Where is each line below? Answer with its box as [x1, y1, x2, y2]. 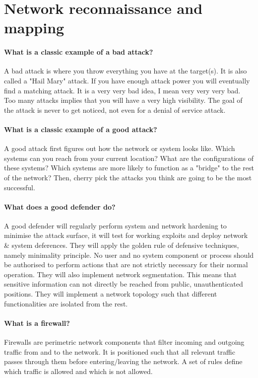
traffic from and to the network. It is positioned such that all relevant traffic [4, 346, 235, 357]
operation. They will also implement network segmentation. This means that [4, 269, 237, 279]
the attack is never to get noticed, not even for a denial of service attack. [4, 104, 226, 115]
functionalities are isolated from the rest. [4, 298, 128, 308]
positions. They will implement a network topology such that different [4, 289, 217, 299]
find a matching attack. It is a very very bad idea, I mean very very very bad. [4, 85, 241, 95]
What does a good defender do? [4, 201, 116, 212]
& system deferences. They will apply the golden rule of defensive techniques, [4, 240, 239, 250]
